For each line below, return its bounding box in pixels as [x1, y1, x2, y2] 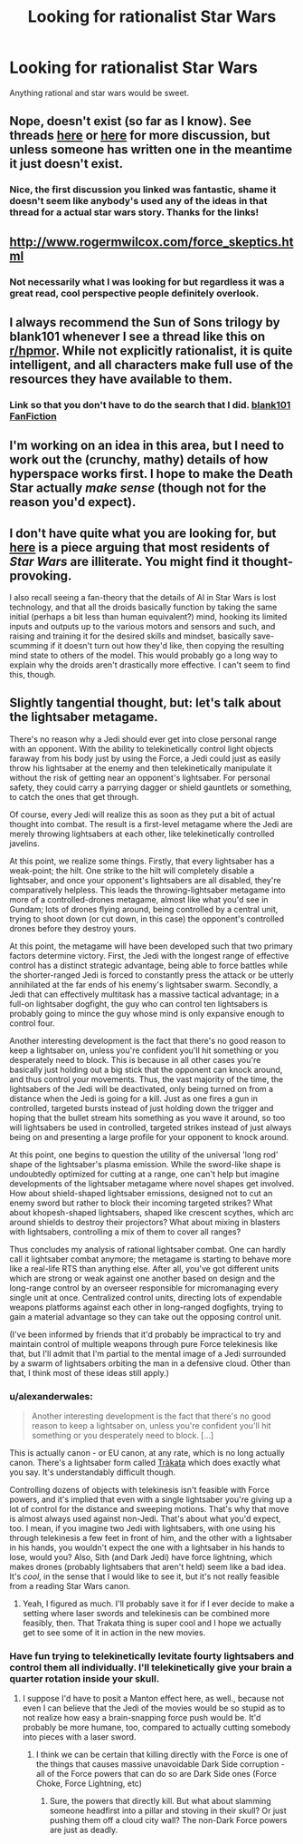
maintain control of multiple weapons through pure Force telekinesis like [9, 1338, 279, 1349]
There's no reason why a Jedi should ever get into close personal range [9, 733, 278, 745]
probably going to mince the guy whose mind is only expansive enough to [9, 1008, 285, 1019]
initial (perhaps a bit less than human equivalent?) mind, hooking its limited [9, 611, 288, 622]
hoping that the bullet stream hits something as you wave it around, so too [9, 1112, 286, 1123]
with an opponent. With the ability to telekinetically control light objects [9, 743, 274, 754]
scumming [9, 640, 49, 651]
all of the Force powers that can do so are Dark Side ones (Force [35, 1769, 278, 1780]
